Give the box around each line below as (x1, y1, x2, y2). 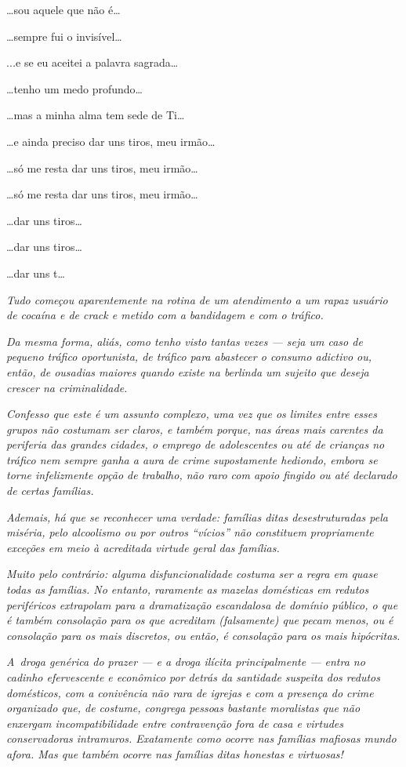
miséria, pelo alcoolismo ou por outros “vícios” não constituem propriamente (6, 524, 374, 540)
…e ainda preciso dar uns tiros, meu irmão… (6, 133, 216, 149)
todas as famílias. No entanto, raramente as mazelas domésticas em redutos (6, 581, 369, 598)
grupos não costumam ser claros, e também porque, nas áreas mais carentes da (6, 420, 383, 437)
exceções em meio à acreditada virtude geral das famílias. (6, 539, 280, 555)
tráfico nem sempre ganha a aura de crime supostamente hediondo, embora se (6, 451, 378, 467)
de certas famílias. (6, 482, 94, 499)
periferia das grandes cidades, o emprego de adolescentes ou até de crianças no (6, 436, 385, 453)
